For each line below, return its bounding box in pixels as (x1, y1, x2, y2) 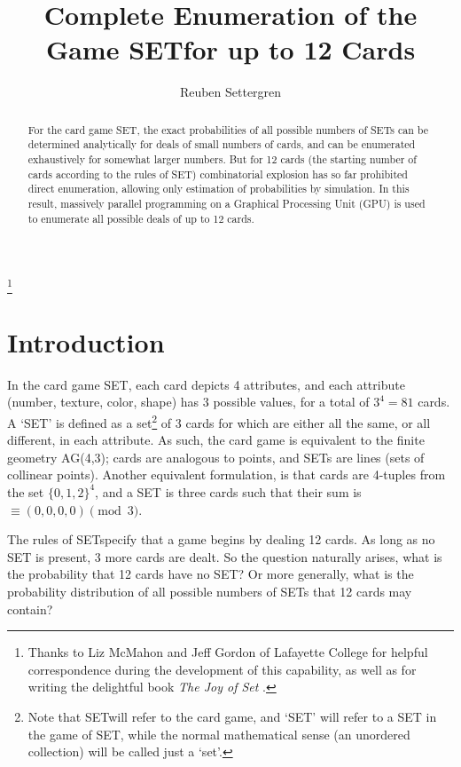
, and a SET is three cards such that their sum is (95, 482, 362, 501)
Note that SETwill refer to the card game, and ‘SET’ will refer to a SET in (27, 707, 437, 725)
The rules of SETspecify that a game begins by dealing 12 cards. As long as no (7, 530, 435, 549)
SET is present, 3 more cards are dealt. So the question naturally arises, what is (7, 547, 442, 565)
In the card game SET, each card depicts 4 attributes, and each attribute (7, 375, 405, 393)
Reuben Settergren (179, 83, 282, 101)
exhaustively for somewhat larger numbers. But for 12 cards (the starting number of (27, 152, 417, 167)
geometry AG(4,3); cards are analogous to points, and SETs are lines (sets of (7, 447, 425, 466)
